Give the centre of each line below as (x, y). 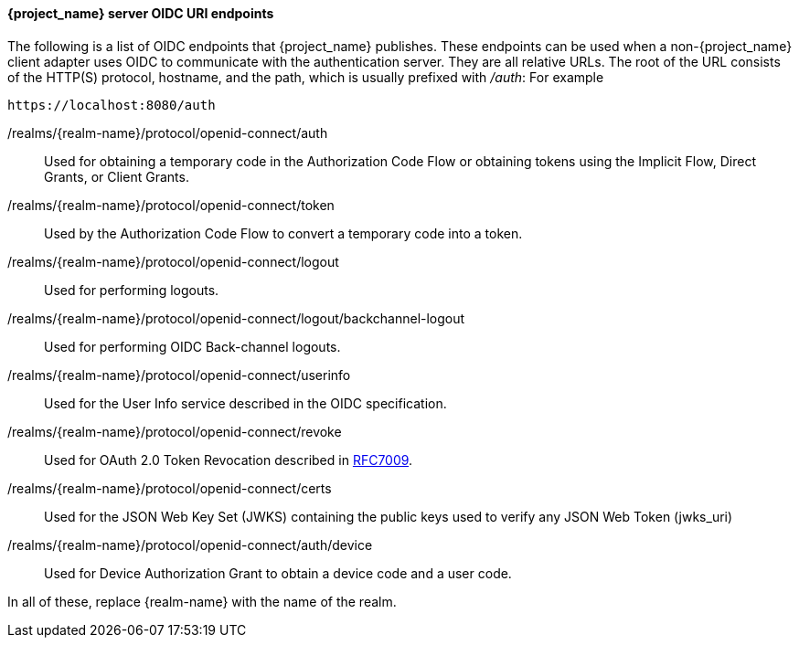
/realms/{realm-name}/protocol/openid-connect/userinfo (179, 375)
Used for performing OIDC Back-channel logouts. (192, 346)
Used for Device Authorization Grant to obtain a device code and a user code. (278, 573)
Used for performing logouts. (132, 290)
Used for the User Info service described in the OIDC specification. (245, 403)
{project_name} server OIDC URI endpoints (141, 13)
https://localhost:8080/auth (112, 105)
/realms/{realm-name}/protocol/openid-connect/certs (170, 488)
